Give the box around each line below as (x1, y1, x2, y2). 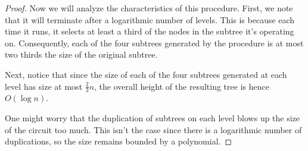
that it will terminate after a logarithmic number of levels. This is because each (5, 13, 295, 26)
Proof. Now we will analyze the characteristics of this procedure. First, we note (5, 2, 293, 14)
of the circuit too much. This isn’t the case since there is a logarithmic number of (5, 123, 302, 136)
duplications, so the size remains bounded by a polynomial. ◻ (5, 135, 232, 147)
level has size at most (5, 80, 83, 92)
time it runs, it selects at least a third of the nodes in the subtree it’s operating (5, 25, 294, 37)
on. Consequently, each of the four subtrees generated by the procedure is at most (5, 36, 304, 49)
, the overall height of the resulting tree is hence (94, 80, 269, 92)
